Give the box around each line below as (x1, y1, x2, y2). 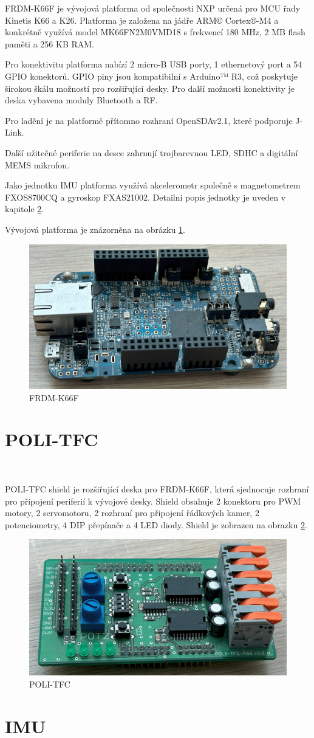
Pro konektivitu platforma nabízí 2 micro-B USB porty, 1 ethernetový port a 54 (5, 58, 302, 71)
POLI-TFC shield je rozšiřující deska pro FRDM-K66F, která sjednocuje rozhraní (5, 482, 309, 495)
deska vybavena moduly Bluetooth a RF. (5, 94, 158, 106)
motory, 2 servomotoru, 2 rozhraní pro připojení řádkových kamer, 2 (5, 506, 259, 519)
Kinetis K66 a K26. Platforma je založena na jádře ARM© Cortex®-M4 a (5, 13, 279, 26)
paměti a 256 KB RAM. (5, 37, 94, 50)
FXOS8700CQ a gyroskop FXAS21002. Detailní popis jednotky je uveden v (5, 190, 286, 203)
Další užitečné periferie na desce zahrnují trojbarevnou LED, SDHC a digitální (5, 146, 298, 159)
